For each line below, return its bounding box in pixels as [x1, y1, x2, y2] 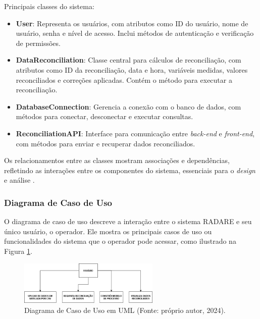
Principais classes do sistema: [4, 1, 94, 11]
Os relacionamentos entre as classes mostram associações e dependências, [4, 155, 230, 166]
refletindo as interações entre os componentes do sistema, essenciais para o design [4, 165, 255, 175]
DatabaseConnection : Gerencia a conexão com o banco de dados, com [16, 101, 241, 112]
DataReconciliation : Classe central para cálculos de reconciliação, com [16, 55, 241, 65]
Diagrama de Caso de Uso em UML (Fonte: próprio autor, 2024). [24, 304, 226, 315]
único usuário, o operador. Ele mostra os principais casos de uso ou [4, 226, 212, 236]
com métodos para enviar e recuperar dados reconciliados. [16, 138, 195, 148]
